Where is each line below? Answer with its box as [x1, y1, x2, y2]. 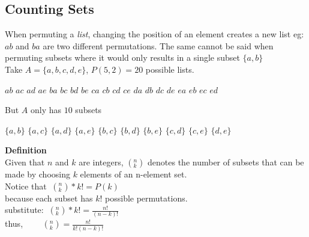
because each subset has [5, 191, 93, 204]
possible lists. [145, 63, 194, 75]
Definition [5, 144, 47, 156]
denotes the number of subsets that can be [148, 155, 304, 168]
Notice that [5, 179, 47, 192]
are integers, [79, 155, 124, 168]
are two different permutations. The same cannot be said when [43, 39, 274, 52]
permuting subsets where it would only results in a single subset [5, 51, 240, 64]
